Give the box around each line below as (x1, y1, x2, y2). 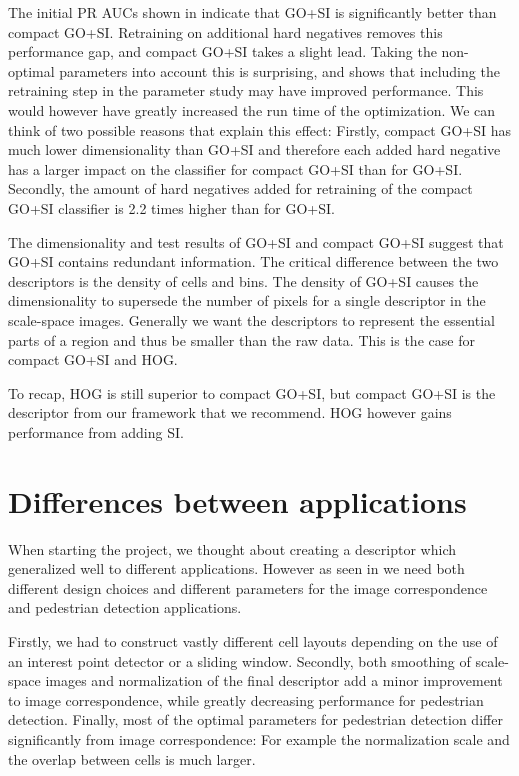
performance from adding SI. (8, 421, 184, 442)
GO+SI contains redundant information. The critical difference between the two (8, 251, 499, 272)
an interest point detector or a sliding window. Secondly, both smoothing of (8, 650, 471, 671)
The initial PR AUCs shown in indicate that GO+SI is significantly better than (8, 2, 497, 22)
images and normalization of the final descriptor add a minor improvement (45, 670, 503, 691)
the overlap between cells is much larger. (8, 748, 256, 769)
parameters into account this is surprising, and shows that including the (59, 60, 500, 81)
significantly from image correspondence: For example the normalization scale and (8, 728, 510, 749)
